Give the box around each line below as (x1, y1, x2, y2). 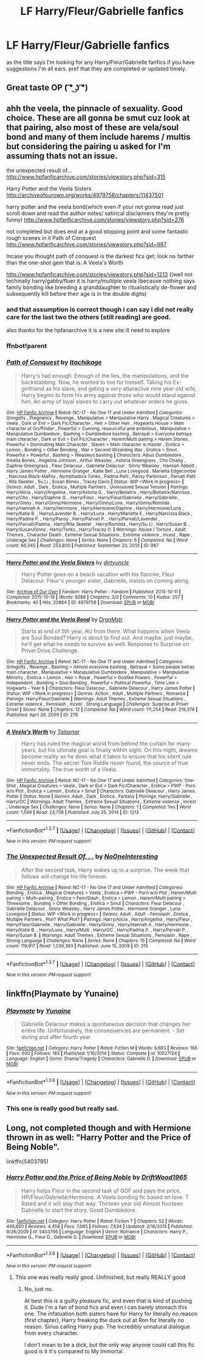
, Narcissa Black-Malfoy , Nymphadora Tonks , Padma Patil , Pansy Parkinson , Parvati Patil (6, 473, 196, 479)
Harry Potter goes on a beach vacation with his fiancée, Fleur (21, 570, 175, 578)
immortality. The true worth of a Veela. (21, 765, 118, 773)
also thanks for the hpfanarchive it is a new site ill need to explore (6, 327, 170, 334)
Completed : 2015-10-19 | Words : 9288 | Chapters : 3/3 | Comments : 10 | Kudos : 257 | (6, 594, 183, 600)
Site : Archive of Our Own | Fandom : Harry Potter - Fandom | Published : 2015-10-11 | (6, 588, 181, 595)
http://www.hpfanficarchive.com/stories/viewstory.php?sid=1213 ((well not (6, 271, 193, 278)
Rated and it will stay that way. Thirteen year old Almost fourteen (21, 1199, 183, 1207)
